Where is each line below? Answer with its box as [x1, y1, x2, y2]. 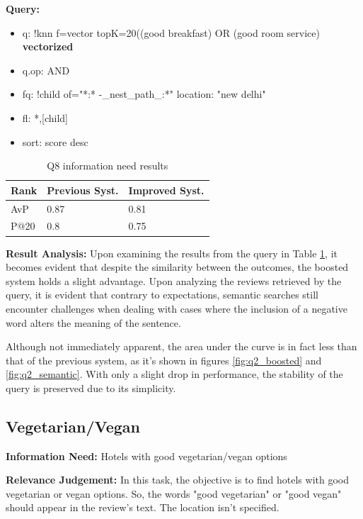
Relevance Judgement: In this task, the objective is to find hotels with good [6, 472, 349, 487]
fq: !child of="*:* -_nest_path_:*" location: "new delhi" [22, 86, 266, 101]
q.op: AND [22, 62, 70, 77]
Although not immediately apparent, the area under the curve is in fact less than [6, 339, 357, 354]
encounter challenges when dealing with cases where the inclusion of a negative [6, 301, 347, 316]
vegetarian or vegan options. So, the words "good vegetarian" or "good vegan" [6, 486, 342, 501]
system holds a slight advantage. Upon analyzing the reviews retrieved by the [6, 273, 342, 288]
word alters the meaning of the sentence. [6, 315, 181, 330]
